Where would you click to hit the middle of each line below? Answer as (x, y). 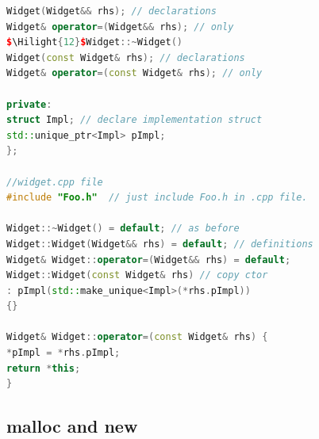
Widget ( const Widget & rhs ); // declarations (126, 57)
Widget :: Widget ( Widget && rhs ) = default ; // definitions (160, 244)
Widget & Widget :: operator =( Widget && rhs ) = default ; (149, 260)
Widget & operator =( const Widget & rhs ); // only (135, 73)
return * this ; (44, 368)
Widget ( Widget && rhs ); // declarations (111, 11)
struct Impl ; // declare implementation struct (135, 120)
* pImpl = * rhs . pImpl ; (63, 353)
